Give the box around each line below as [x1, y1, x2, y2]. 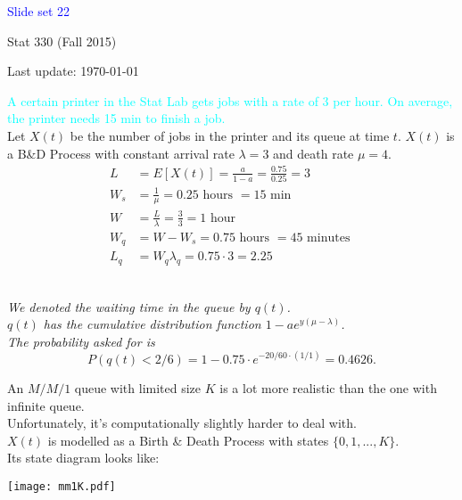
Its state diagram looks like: [7, 448, 160, 467]
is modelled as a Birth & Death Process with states [47, 430, 329, 449]
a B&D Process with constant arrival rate [7, 143, 235, 162]
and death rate [273, 143, 354, 162]
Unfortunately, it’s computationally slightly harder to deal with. [7, 414, 357, 432]
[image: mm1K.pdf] [7, 480, 116, 493]
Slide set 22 [7, 2, 70, 20]
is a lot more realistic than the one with [219, 378, 437, 397]
